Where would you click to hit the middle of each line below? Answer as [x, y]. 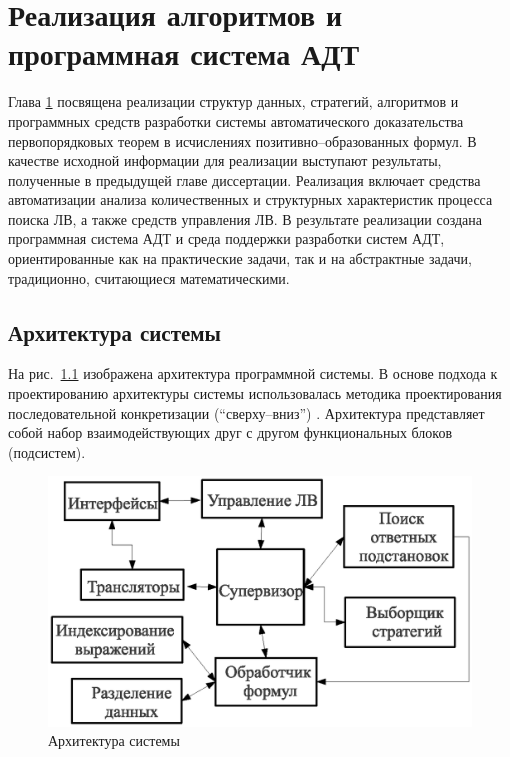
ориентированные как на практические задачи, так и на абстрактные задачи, [240, 258]
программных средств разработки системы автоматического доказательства [236, 120]
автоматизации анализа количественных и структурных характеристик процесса [250, 199]
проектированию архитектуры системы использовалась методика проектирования [255, 393]
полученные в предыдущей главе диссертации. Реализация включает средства [244, 179]
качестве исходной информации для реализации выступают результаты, [225, 160]
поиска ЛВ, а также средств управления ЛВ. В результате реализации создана [245, 218]
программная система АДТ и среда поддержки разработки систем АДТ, [226, 238]
